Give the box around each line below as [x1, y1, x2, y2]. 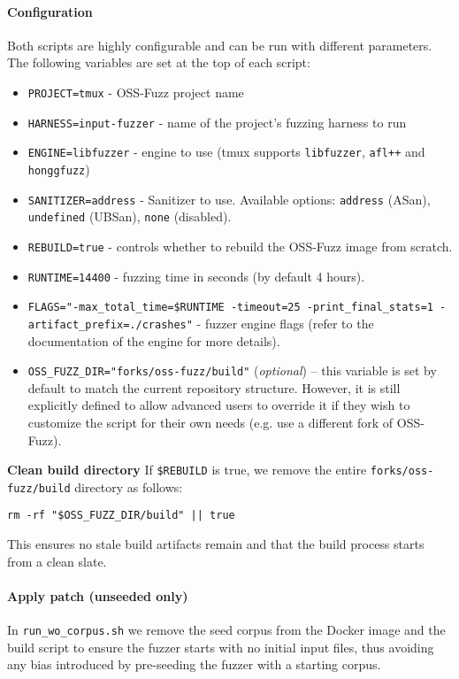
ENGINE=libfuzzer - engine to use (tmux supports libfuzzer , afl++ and [27, 143, 425, 161]
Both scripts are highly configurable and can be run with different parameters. [7, 35, 432, 54]
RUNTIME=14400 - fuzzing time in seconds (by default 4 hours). [27, 266, 365, 285]
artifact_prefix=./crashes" [27, 318, 193, 331]
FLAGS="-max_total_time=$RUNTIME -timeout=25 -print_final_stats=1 [27, 301, 433, 314]
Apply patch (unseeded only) [7, 586, 188, 605]
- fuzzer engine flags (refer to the [196, 313, 374, 332]
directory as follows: [74, 477, 183, 496]
